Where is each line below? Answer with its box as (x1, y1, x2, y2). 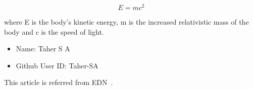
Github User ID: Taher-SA (16, 60, 98, 70)
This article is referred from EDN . (4, 77, 113, 87)
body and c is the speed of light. (4, 26, 104, 37)
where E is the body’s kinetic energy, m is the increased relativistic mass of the (4, 17, 249, 27)
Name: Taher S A (16, 43, 70, 54)
